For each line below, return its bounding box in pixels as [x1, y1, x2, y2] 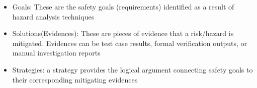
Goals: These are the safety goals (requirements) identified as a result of [12, 1, 234, 11]
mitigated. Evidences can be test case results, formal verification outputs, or [12, 37, 247, 48]
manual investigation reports [12, 47, 101, 58]
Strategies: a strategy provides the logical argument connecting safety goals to [12, 64, 253, 74]
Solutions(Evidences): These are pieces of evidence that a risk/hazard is [12, 28, 234, 38]
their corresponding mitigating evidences [12, 74, 138, 84]
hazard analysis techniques [12, 11, 95, 21]
